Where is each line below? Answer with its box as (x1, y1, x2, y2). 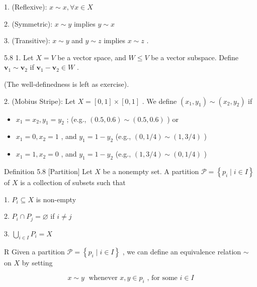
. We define (142, 95, 177, 106)
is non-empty (36, 194, 76, 204)
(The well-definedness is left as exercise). (4, 78, 129, 89)
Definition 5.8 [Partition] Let (4, 166, 93, 176)
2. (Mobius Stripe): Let (4, 95, 75, 106)
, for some (147, 274, 178, 281)
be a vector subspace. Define (151, 52, 239, 62)
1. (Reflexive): (4, 2, 47, 12)
